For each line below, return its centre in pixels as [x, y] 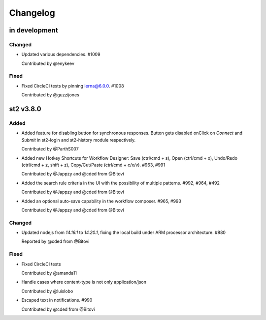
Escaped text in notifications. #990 [57, 300]
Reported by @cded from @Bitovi [55, 241]
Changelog [32, 13]
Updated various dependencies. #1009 [61, 55]
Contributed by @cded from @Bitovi [58, 309]
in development [34, 30]
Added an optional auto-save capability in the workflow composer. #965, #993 [101, 201]
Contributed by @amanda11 [49, 273]
